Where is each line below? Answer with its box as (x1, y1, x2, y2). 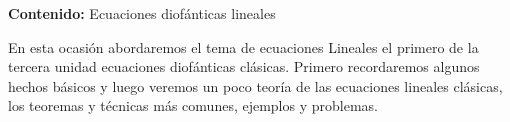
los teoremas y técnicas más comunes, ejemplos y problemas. (8, 95, 378, 116)
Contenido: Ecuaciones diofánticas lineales (8, 3, 276, 23)
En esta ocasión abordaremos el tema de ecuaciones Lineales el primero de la (8, 36, 479, 57)
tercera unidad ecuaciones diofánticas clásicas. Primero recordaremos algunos (8, 56, 480, 77)
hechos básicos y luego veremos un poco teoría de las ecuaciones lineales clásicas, (8, 75, 503, 96)
